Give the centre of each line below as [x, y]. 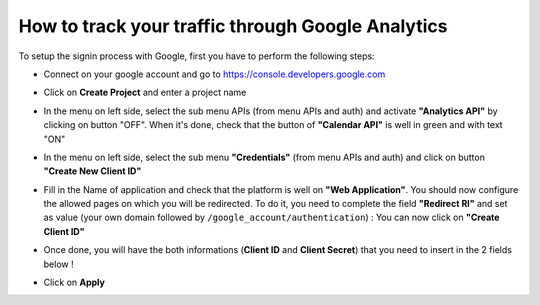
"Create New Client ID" [92, 171]
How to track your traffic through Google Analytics [233, 26]
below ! [58, 264]
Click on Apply [74, 282]
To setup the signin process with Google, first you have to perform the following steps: [196, 56]
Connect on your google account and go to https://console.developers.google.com [214, 74]
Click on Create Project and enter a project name [145, 92]
